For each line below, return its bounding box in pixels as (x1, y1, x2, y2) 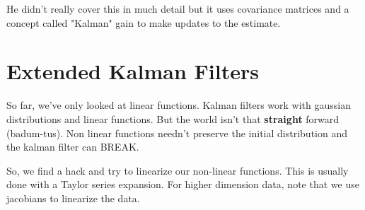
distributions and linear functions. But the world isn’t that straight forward (6, 111, 340, 126)
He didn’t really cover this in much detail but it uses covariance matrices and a (6, 1, 349, 16)
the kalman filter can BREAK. (6, 139, 139, 154)
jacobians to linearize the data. (6, 190, 140, 205)
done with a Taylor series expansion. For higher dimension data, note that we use (6, 177, 359, 192)
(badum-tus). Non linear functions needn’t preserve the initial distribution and (6, 125, 347, 140)
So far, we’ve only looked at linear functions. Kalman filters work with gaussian (6, 98, 351, 112)
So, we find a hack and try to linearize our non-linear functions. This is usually (6, 163, 349, 177)
